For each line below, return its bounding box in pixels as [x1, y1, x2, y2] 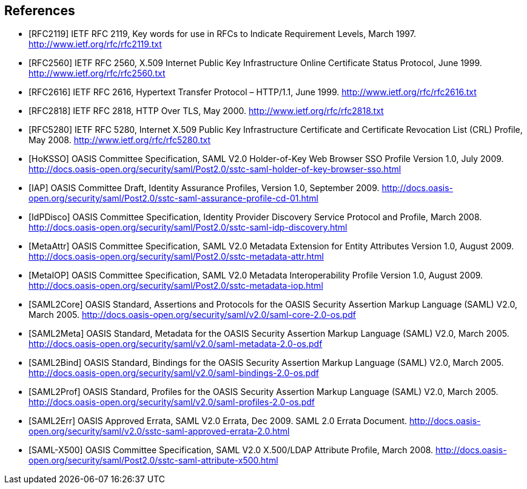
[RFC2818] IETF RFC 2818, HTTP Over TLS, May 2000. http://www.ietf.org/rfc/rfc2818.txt [29, 106, 384, 116]
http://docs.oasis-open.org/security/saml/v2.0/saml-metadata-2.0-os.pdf [29, 339, 323, 349]
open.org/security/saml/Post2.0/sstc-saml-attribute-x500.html [29, 455, 278, 466]
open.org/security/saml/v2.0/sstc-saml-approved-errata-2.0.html [29, 426, 290, 437]
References [4, 3, 75, 18]
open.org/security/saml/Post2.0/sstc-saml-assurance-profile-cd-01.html [29, 193, 318, 204]
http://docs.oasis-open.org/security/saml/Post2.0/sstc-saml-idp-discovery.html [29, 222, 347, 233]
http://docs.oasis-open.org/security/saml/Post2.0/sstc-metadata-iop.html [29, 280, 323, 291]
